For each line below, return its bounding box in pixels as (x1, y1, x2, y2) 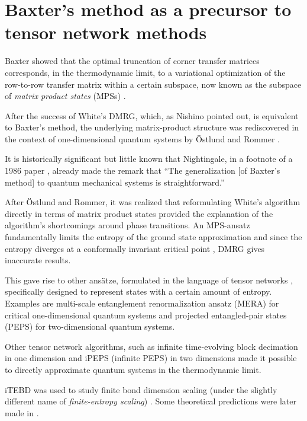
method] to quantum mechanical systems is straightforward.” (5, 176, 225, 188)
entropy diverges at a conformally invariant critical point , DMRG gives (5, 242, 265, 254)
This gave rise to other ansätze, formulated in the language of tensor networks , (5, 273, 293, 286)
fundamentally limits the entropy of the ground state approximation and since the (5, 231, 302, 243)
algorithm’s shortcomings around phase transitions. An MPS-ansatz (5, 219, 250, 231)
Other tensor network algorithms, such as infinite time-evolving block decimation (5, 340, 298, 352)
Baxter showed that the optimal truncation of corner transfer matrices (5, 55, 260, 67)
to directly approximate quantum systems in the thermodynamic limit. (5, 363, 261, 375)
